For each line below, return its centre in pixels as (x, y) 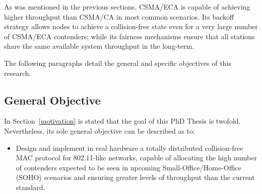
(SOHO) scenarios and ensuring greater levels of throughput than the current (135, 177)
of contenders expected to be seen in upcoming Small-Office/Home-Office (128, 167)
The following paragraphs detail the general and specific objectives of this (118, 63)
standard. (30, 187)
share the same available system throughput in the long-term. (99, 46)
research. (18, 73)
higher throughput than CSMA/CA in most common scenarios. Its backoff (119, 16)
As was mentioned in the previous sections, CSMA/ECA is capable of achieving (127, 7)
